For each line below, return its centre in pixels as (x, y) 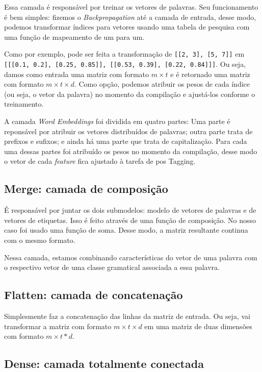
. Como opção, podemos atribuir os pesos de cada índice (162, 84)
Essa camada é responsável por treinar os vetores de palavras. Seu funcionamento (131, 7)
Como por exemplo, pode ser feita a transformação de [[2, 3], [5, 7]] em (124, 54)
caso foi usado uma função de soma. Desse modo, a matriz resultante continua (126, 230)
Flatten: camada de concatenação (94, 295)
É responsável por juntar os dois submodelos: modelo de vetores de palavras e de (130, 210)
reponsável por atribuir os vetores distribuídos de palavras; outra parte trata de (128, 131)
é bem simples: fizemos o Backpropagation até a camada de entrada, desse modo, (130, 17)
